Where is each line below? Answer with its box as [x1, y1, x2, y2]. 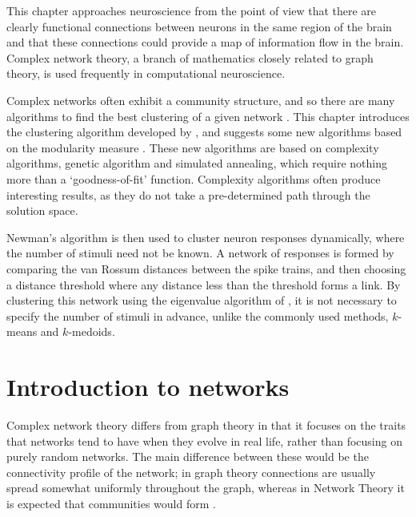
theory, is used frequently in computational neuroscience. [6, 65, 286, 82]
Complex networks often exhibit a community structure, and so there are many [6, 91, 395, 108]
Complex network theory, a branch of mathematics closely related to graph [6, 49, 374, 66]
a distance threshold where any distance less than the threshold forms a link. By [6, 276, 401, 293]
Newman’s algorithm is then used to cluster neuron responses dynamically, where [6, 228, 405, 245]
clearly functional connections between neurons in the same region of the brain [6, 18, 392, 34]
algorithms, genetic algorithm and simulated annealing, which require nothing [6, 155, 387, 172]
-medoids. [68, 323, 115, 340]
